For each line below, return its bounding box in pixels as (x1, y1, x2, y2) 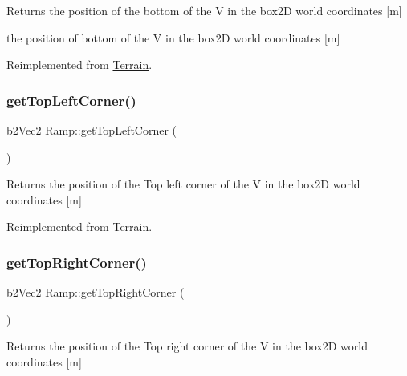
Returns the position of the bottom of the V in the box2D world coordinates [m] (6, 2, 402, 18)
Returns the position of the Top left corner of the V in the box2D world (6, 176, 360, 192)
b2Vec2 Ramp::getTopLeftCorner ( (6, 122, 177, 138)
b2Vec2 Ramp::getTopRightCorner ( (6, 284, 185, 301)
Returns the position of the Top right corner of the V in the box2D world (6, 338, 368, 354)
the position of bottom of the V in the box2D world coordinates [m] (6, 29, 340, 46)
